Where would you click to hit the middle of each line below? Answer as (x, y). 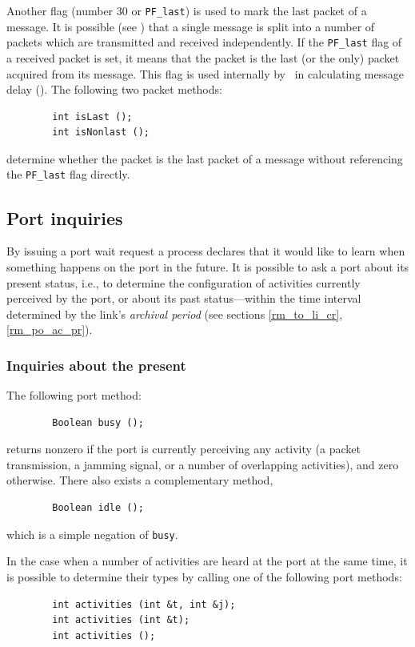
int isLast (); (92, 117)
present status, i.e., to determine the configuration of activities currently (184, 282)
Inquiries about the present (96, 365)
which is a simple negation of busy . (92, 534)
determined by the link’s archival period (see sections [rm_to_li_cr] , (175, 313)
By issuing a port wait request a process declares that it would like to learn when (206, 251)
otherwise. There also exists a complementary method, (140, 480)
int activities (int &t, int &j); (144, 604)
